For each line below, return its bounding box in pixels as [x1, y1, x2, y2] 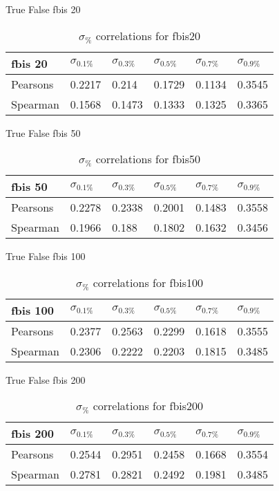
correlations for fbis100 [93, 274, 204, 290]
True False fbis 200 [6, 372, 86, 387]
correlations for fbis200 [93, 398, 204, 414]
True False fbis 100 [6, 249, 86, 263]
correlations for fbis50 [95, 151, 201, 167]
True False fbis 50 [6, 125, 81, 140]
